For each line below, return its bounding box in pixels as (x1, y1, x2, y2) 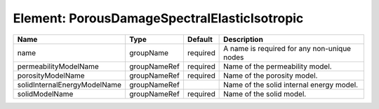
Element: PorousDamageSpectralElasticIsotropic (13, 10, 304, 26)
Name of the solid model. (223, 89, 307, 99)
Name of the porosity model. (223, 71, 318, 80)
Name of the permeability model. (223, 61, 333, 71)
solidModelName (17, 89, 74, 99)
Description (223, 34, 263, 44)
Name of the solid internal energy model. (223, 80, 358, 89)
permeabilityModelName (17, 61, 100, 71)
